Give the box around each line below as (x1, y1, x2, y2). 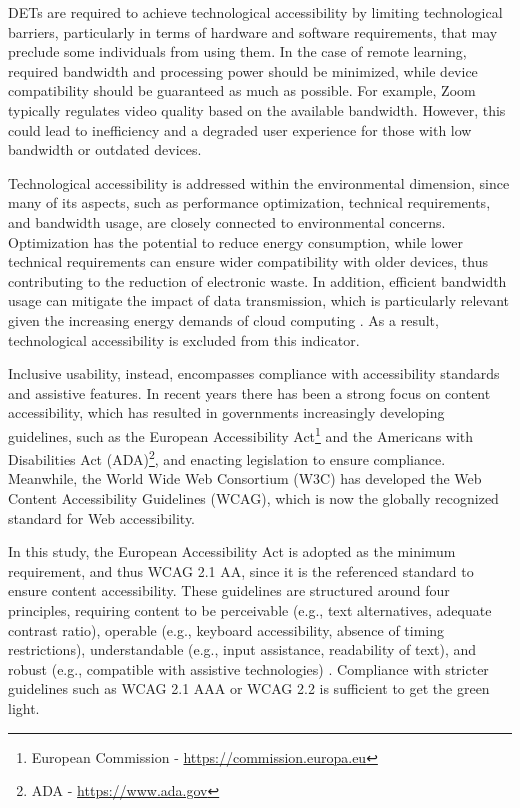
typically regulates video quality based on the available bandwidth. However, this (8, 99, 506, 120)
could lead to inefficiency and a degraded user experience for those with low (8, 119, 472, 140)
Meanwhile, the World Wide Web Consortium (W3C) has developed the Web (8, 468, 482, 489)
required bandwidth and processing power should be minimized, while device (8, 60, 478, 81)
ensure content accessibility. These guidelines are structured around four (8, 580, 450, 601)
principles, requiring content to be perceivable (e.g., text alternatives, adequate (8, 599, 492, 620)
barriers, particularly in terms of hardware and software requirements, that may (8, 21, 498, 42)
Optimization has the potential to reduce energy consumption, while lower (8, 231, 463, 252)
